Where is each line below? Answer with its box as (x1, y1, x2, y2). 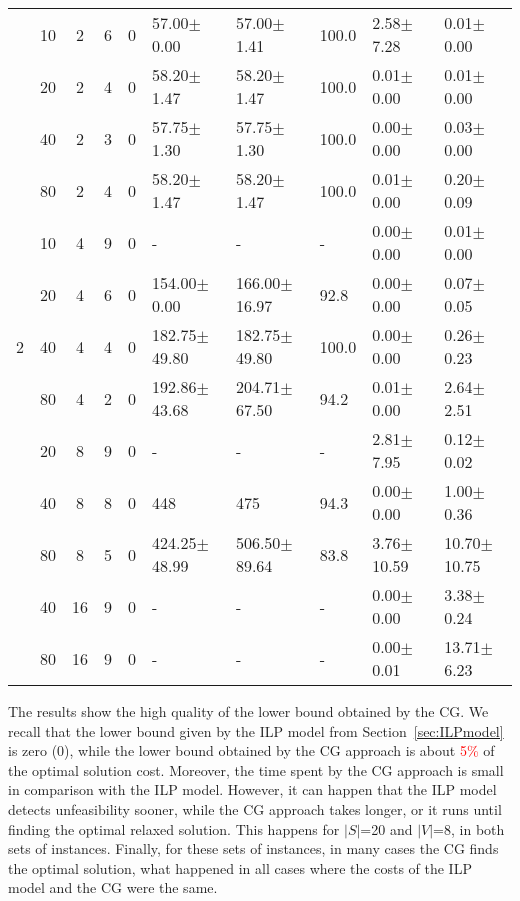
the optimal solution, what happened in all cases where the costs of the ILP (8, 857, 472, 878)
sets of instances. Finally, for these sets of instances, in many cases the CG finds (8, 838, 499, 859)
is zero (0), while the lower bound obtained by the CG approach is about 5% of (8, 740, 495, 761)
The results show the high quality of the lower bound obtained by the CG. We (8, 701, 489, 721)
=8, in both (433, 818, 505, 839)
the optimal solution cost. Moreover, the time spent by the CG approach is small (8, 759, 504, 780)
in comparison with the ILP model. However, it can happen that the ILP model (8, 779, 497, 800)
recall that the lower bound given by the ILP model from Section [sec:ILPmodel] (8, 720, 504, 741)
